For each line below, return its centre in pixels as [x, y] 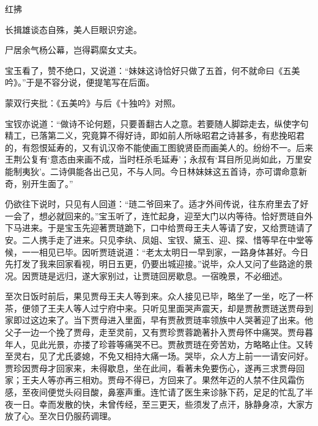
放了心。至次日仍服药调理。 [61, 416]
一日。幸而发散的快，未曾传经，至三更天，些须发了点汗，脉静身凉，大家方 [163, 404]
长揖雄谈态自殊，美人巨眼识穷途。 [73, 29]
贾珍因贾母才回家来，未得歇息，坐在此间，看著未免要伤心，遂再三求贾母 [150, 368]
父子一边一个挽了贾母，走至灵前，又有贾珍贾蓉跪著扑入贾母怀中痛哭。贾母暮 [159, 332]
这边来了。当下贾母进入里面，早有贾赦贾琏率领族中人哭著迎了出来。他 [172, 320]
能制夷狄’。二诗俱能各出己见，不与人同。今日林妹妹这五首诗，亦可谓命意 [152, 171]
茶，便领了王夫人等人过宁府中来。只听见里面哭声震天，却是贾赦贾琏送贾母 [155, 308]
